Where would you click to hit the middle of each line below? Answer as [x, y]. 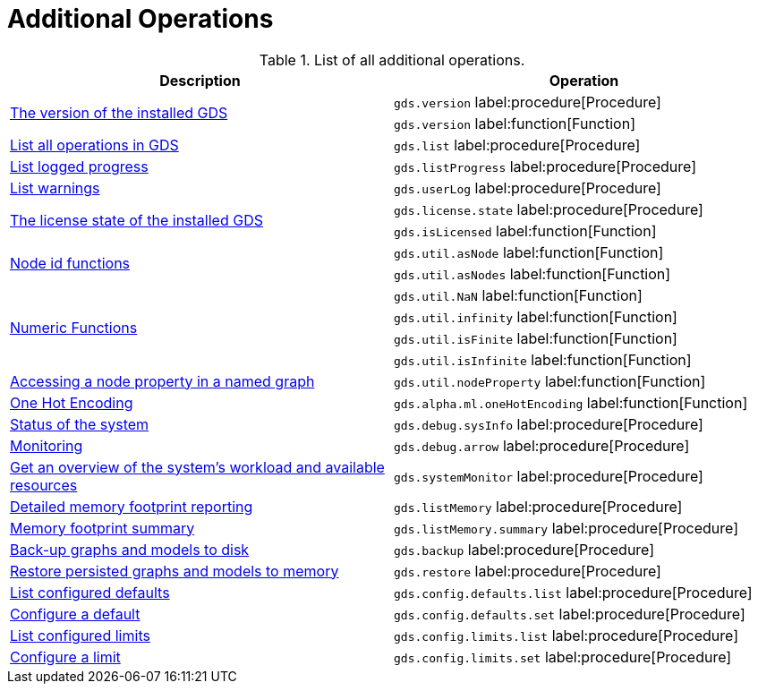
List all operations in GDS [94, 145]
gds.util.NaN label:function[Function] [518, 295]
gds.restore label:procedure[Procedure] [528, 571]
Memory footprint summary [102, 528]
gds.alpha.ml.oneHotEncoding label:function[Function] [571, 402]
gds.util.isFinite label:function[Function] [536, 338]
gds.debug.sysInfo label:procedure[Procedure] [549, 424]
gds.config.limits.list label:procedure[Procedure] [566, 635]
